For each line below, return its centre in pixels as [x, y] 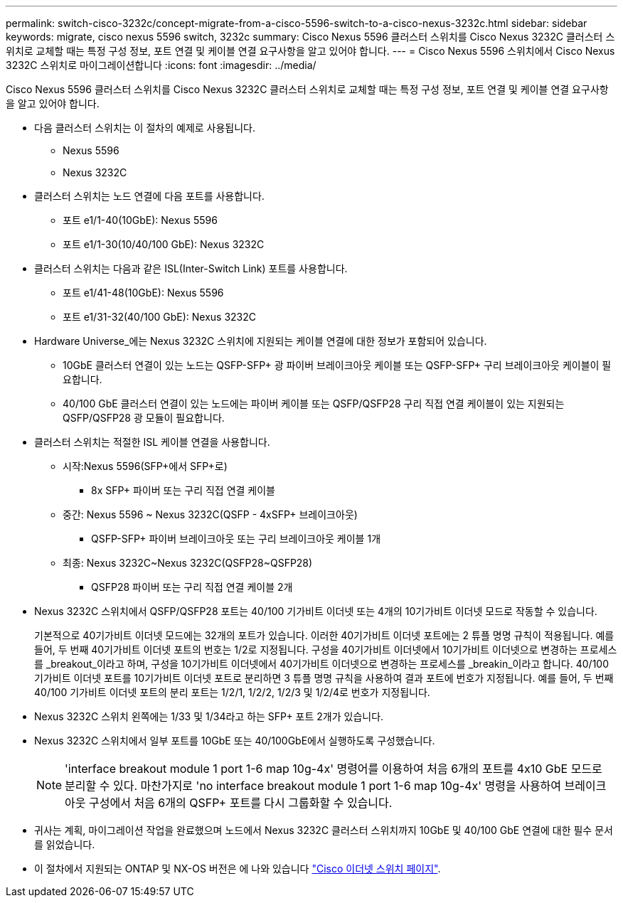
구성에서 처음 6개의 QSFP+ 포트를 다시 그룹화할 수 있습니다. [241, 803]
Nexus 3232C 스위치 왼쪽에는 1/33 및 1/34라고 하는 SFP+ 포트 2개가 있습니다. [209, 716]
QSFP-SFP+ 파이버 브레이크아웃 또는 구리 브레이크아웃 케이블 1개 [236, 539]
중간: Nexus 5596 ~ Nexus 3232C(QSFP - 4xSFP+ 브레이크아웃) [210, 514]
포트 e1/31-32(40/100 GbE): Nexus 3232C [160, 317]
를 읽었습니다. [65, 844]
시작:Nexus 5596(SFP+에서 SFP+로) [145, 466]
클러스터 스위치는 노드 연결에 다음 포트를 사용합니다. [149, 196]
